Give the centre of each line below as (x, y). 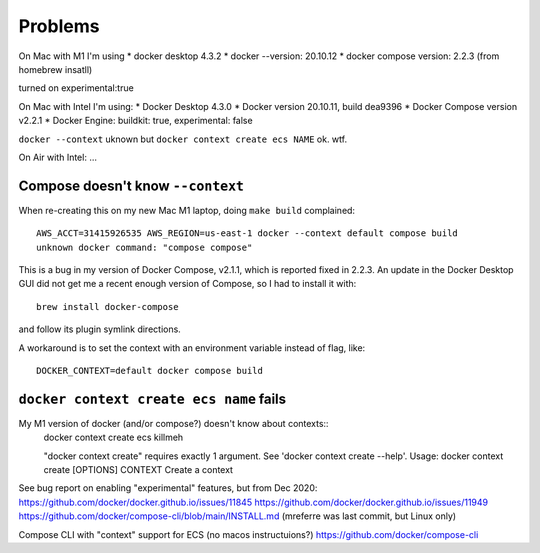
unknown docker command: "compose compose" (144, 247)
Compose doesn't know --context (131, 185)
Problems (59, 26)
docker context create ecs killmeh (113, 437)
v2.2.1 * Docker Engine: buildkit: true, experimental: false (136, 121)
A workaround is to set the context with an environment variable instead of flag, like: (192, 347)
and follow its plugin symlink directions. (100, 329)
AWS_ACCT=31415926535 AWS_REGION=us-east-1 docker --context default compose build (247, 233)
